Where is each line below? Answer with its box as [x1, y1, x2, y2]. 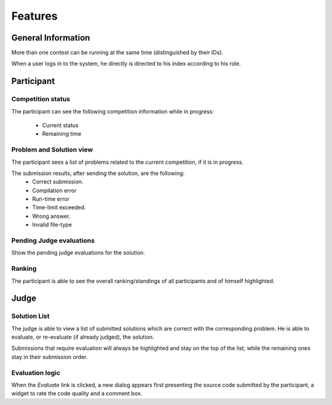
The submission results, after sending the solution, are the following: [11, 169, 185, 177]
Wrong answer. [32, 212, 71, 220]
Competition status [11, 95, 71, 104]
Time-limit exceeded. [32, 204, 86, 211]
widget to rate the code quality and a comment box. [11, 390, 143, 397]
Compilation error [32, 187, 77, 194]
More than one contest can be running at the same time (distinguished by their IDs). [11, 49, 224, 56]
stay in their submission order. [11, 353, 88, 360]
